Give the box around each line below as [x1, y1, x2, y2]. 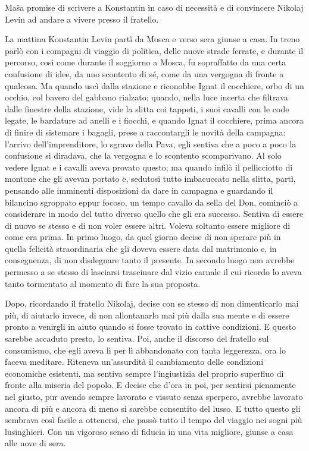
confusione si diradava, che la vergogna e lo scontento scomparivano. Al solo [5, 149, 282, 162]
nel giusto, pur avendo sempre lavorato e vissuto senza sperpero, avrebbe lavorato [5, 390, 303, 402]
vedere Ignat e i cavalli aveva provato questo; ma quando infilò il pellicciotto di [5, 160, 293, 173]
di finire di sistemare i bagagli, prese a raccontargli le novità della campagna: [5, 125, 286, 138]
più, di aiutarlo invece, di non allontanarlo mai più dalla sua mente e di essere [5, 308, 289, 321]
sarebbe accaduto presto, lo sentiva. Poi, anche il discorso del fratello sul [5, 332, 269, 345]
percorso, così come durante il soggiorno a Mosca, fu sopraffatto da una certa [5, 56, 286, 68]
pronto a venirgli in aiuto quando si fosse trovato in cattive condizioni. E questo [5, 320, 296, 333]
